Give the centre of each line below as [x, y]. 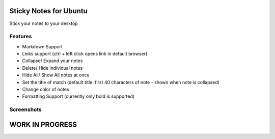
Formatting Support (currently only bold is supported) [78, 96]
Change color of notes [46, 89]
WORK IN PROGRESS [43, 124]
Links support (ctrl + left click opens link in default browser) [85, 54]
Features [21, 37]
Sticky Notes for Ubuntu [48, 11]
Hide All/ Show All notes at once [56, 75]
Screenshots [25, 109]
